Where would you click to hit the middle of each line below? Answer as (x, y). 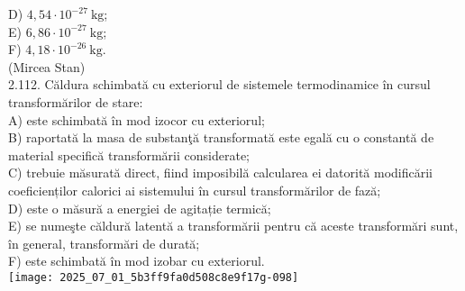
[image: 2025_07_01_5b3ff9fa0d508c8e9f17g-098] (154, 277)
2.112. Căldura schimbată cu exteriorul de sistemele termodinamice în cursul (219, 84)
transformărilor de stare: (76, 101)
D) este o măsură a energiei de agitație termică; (140, 208)
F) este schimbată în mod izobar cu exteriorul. (137, 261)
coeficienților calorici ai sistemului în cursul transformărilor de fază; (195, 190)
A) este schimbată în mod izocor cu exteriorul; (137, 119)
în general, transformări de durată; (104, 243)
